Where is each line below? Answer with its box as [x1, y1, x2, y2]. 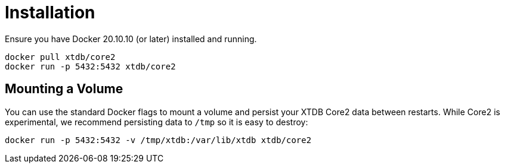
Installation [5, 2, 95, 23]
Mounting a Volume [5, 81, 123, 97]
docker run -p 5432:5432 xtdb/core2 [5, 61, 176, 71]
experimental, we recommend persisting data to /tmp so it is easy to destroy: [5, 116, 308, 127]
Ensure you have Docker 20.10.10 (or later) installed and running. [5, 33, 257, 44]
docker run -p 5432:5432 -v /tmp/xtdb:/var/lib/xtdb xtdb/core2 [5, 135, 312, 145]
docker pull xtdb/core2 [5, 52, 116, 62]
